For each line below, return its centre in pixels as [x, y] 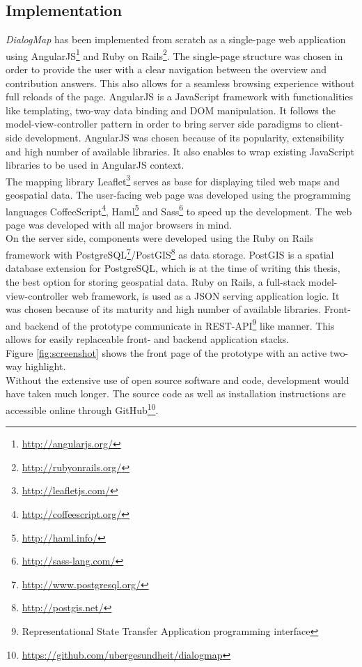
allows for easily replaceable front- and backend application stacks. [148, 338]
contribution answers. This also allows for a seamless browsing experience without [180, 83]
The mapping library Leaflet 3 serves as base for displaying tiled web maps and [173, 180]
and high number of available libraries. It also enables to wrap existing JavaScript [180, 151]
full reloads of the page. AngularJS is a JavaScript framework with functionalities [180, 97]
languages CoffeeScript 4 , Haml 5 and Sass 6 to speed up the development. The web [179, 210]
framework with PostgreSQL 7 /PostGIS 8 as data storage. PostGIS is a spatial [170, 253]
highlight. [46, 366]
